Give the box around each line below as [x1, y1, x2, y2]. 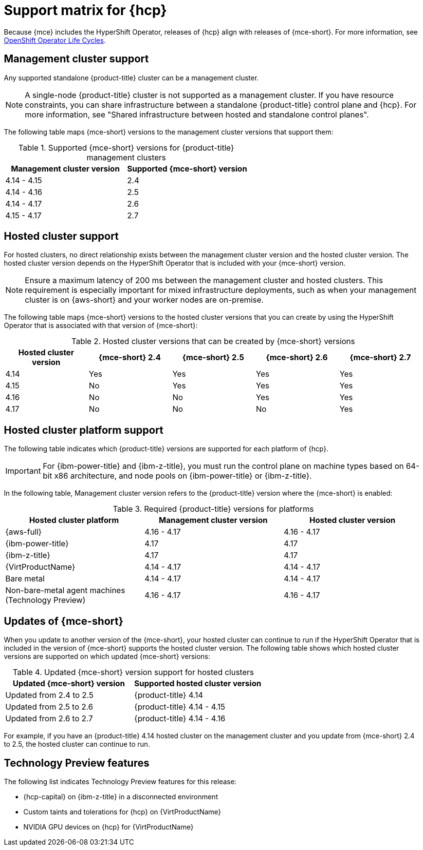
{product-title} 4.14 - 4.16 [134, 714, 225, 724]
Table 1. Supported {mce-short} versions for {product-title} [18, 142, 234, 153]
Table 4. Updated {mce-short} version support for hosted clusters [13, 667, 254, 677]
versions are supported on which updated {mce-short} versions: [4, 652, 210, 661]
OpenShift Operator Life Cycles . [4, 36, 106, 44]
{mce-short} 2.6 [266, 352, 328, 363]
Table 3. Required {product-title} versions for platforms [112, 504, 314, 514]
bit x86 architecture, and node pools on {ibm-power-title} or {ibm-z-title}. [42, 471, 312, 481]
